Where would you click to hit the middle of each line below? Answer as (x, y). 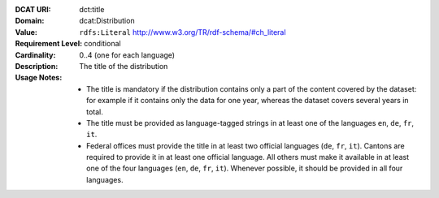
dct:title (92, 9)
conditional (102, 44)
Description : (37, 66)
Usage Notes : (39, 78)
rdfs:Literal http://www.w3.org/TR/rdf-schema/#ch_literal (183, 32)
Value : (26, 32)
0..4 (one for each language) (127, 55)
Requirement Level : (49, 44)
